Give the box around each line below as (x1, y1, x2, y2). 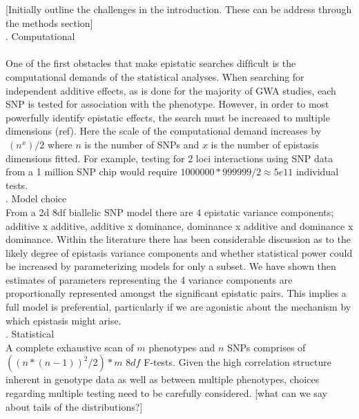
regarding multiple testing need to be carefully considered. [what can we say (6, 386, 327, 400)
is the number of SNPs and (84, 137, 200, 151)
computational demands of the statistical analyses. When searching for (6, 69, 304, 84)
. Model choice (6, 191, 67, 206)
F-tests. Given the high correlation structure (144, 355, 331, 369)
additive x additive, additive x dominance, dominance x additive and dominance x (6, 218, 353, 233)
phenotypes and (148, 340, 215, 354)
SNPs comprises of (227, 340, 306, 354)
